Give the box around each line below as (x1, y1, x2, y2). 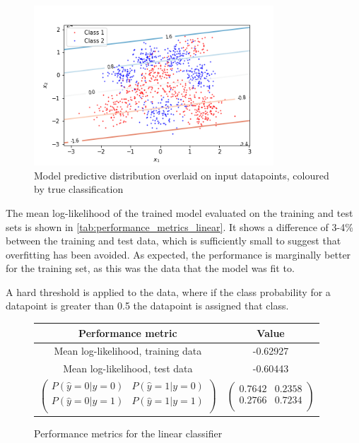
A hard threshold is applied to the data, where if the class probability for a (6, 284, 331, 299)
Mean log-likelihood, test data (63, 361, 193, 376)
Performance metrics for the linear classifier (34, 425, 223, 440)
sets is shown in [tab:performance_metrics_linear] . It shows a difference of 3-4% (6, 219, 353, 234)
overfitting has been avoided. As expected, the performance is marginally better (6, 247, 351, 261)
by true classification (34, 182, 124, 196)
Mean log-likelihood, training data (54, 343, 202, 358)
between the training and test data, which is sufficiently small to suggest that (6, 233, 341, 248)
